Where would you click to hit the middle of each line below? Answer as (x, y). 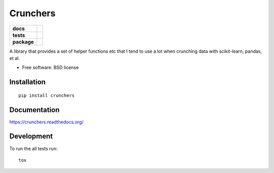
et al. (14, 58)
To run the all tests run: (33, 148)
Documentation (35, 110)
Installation (27, 82)
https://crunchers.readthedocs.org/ (46, 122)
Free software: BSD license (50, 67)
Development (31, 136)
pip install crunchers (47, 95)
